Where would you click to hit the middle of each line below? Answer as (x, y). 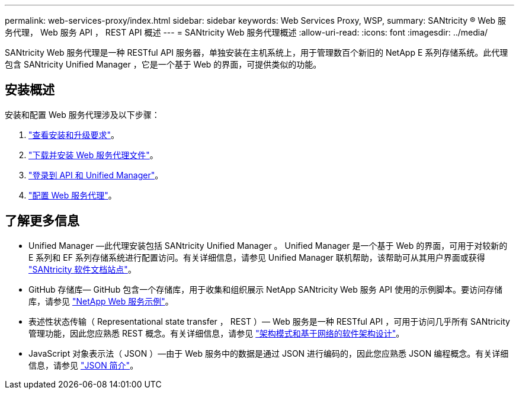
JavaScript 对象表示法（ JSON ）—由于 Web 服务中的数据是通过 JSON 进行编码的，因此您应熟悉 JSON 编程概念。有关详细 (269, 353)
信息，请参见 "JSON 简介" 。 (84, 365)
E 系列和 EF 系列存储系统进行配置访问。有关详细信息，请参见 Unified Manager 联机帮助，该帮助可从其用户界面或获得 (257, 257)
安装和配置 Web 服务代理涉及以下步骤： (82, 114)
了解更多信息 (42, 221)
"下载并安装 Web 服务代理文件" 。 (93, 155)
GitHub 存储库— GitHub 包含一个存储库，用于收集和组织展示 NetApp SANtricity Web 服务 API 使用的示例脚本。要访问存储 (265, 289)
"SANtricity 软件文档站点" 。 (82, 269)
